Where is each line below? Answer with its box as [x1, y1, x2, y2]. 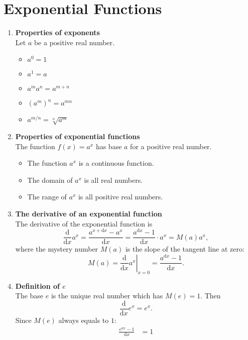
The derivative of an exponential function [15, 208, 162, 219]
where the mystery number [15, 244, 98, 254]
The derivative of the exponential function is [15, 218, 153, 229]
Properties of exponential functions [15, 131, 140, 142]
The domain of [27, 174, 73, 185]
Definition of [15, 280, 60, 291]
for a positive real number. [130, 141, 212, 151]
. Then [200, 290, 221, 301]
